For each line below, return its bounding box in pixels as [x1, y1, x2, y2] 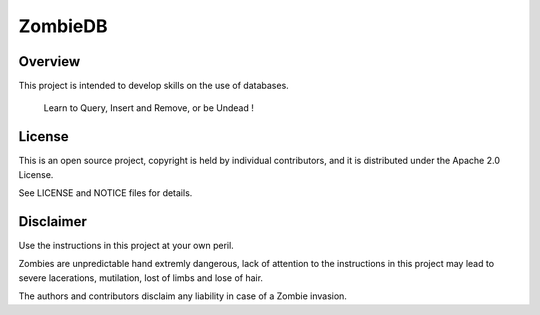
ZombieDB [18, 15, 108, 37]
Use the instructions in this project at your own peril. [18, 240, 234, 252]
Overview [18, 53, 81, 70]
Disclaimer [18, 213, 87, 230]
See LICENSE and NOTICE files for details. [18, 187, 193, 199]
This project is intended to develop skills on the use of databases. [18, 80, 289, 92]
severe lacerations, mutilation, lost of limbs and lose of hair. [18, 271, 264, 284]
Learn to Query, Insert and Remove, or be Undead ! [43, 102, 254, 114]
